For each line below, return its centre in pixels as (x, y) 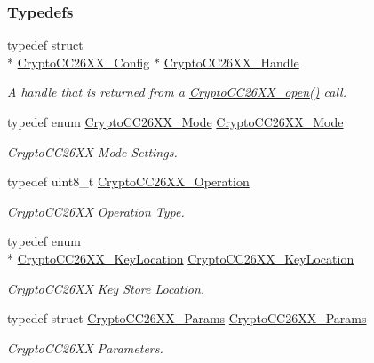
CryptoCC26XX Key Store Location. (106, 288)
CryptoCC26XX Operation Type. (96, 211)
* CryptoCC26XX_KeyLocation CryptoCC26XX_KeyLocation (181, 258)
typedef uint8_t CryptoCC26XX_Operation (128, 181)
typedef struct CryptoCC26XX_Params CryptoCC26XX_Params (187, 318)
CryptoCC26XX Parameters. (85, 347)
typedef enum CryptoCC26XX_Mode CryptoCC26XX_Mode (175, 122)
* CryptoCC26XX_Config (79, 62)
